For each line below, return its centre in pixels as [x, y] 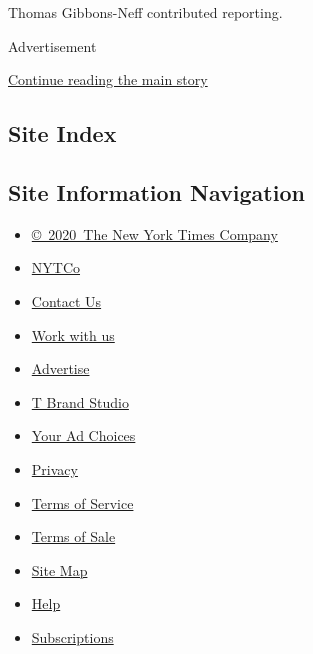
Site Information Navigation [156, 191]
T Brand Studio [80, 401]
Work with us [73, 334]
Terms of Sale [73, 536]
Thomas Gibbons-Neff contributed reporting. [145, 12]
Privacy [54, 468]
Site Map [59, 569]
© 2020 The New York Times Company [154, 233]
